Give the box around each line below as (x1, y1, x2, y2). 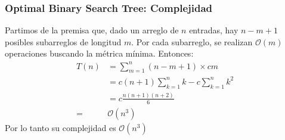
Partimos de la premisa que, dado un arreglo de (5, 24, 179, 36)
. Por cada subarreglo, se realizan (131, 35, 253, 48)
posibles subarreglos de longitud (5, 35, 122, 48)
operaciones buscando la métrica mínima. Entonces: (5, 47, 194, 60)
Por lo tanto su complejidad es (5, 121, 116, 133)
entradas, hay (189, 24, 238, 36)
